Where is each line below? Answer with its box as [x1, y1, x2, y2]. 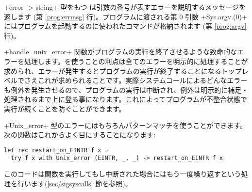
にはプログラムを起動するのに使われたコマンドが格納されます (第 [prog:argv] [4, 21, 247, 31]
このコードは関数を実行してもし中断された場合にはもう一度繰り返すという [4, 169, 241, 179]
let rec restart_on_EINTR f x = [4, 146, 108, 154]
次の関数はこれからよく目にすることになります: [4, 129, 156, 140]
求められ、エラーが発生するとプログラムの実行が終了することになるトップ [4, 65, 242, 76]
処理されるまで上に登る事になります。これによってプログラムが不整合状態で [4, 94, 248, 104]
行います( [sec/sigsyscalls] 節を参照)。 [17, 178, 132, 188]
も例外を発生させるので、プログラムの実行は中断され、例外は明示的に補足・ [4, 84, 249, 95]
